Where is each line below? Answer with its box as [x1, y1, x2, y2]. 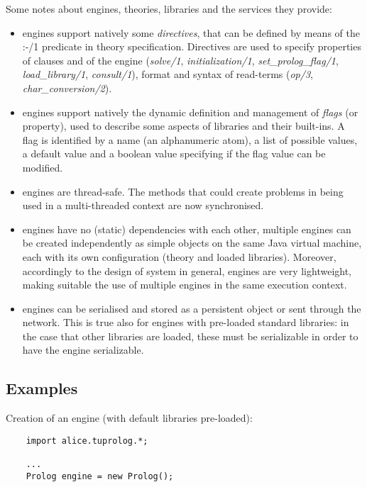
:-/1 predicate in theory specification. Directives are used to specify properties [22, 39, 361, 54]
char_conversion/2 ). [22, 80, 112, 95]
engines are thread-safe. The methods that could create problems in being [22, 184, 344, 198]
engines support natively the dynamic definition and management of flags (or [22, 104, 358, 119]
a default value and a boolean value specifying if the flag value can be [22, 146, 326, 161]
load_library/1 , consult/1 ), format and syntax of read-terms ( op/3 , [22, 67, 313, 82]
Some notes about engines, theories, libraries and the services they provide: [6, 1, 332, 16]
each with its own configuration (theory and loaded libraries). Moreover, [22, 249, 336, 264]
